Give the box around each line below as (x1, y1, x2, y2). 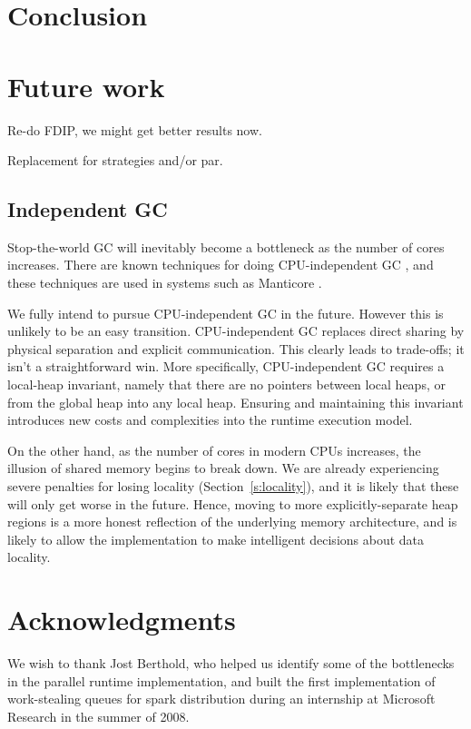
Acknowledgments (7, 601, 236, 638)
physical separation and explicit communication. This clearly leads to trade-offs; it (7, 339, 465, 358)
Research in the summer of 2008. (7, 706, 190, 725)
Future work (7, 67, 165, 104)
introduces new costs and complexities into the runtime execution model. (7, 410, 413, 429)
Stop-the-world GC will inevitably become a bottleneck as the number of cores (7, 237, 445, 256)
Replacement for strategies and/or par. (7, 151, 223, 170)
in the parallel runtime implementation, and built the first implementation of (7, 671, 436, 690)
